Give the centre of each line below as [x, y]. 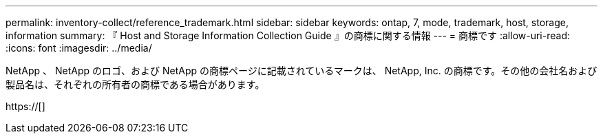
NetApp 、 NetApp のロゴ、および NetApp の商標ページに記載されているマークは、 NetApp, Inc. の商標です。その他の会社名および [301, 71]
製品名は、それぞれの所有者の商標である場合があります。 [135, 84]
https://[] [25, 106]
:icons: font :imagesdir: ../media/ [79, 48]
